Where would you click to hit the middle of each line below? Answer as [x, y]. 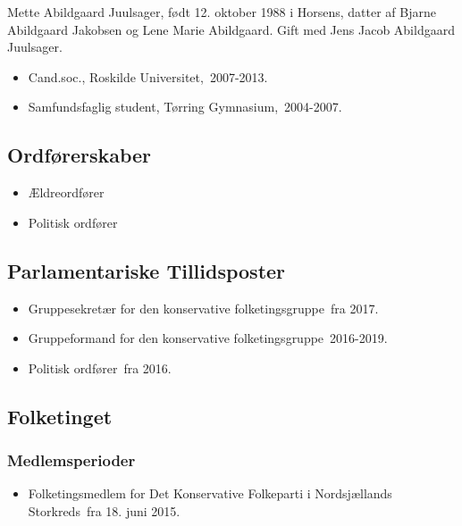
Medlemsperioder [71, 460]
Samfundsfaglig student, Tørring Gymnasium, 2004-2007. [185, 107]
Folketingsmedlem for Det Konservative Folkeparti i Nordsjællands [210, 493]
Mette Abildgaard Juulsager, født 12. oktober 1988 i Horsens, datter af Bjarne [222, 12]
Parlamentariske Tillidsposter [147, 270]
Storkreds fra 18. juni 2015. [104, 510]
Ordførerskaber [80, 155]
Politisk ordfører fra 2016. [100, 367]
